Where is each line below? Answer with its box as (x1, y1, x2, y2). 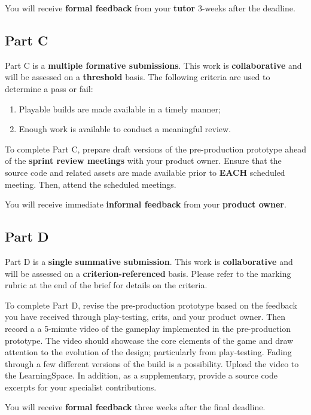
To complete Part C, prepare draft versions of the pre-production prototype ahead (5, 142, 306, 155)
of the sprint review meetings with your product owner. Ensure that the (5, 154, 282, 167)
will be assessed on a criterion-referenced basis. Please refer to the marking (5, 267, 291, 279)
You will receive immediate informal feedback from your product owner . (5, 198, 286, 210)
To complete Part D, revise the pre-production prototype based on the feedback (5, 298, 297, 311)
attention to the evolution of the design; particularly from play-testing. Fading (5, 346, 292, 358)
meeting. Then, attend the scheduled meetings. (5, 178, 176, 190)
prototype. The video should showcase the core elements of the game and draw (5, 334, 294, 346)
